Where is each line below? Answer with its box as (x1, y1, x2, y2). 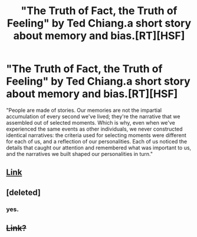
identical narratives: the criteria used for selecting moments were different (6, 131, 187, 139)
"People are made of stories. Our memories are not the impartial (6, 106, 162, 114)
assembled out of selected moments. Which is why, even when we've (6, 119, 176, 126)
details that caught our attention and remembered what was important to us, (6, 144, 192, 151)
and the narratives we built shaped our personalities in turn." (6, 150, 153, 157)
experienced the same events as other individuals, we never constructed (6, 125, 183, 132)
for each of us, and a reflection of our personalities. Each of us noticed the (6, 138, 188, 145)
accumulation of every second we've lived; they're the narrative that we (6, 113, 180, 120)
